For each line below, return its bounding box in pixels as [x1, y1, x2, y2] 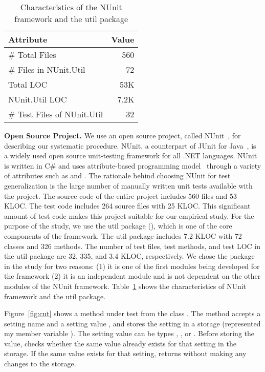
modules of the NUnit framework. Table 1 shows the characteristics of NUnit [4, 280, 247, 291]
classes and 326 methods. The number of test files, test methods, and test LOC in [4, 240, 260, 251]
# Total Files [8, 49, 56, 60]
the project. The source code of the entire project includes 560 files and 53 [4, 190, 237, 201]
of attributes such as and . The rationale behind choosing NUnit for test [4, 170, 231, 181]
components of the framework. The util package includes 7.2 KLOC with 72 [4, 230, 242, 241]
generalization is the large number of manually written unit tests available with [4, 180, 253, 191]
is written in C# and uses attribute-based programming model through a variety [4, 160, 261, 171]
